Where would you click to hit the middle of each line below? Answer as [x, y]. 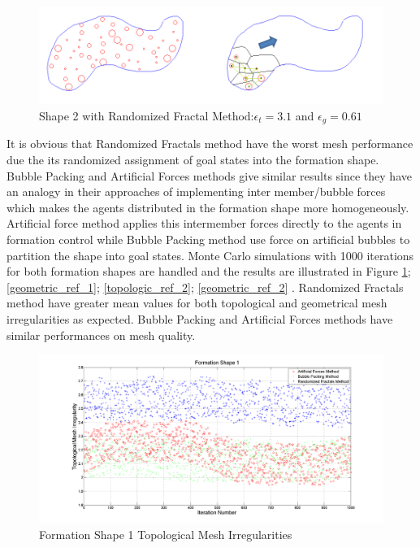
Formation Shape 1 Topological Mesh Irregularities [166, 535]
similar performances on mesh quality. [101, 335]
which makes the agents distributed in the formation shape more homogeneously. [208, 207]
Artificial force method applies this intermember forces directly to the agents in [204, 223]
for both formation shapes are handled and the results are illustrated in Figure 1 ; [209, 271]
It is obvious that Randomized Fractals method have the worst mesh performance [210, 144]
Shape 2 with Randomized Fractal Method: [147, 115]
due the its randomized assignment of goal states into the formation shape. [193, 159]
